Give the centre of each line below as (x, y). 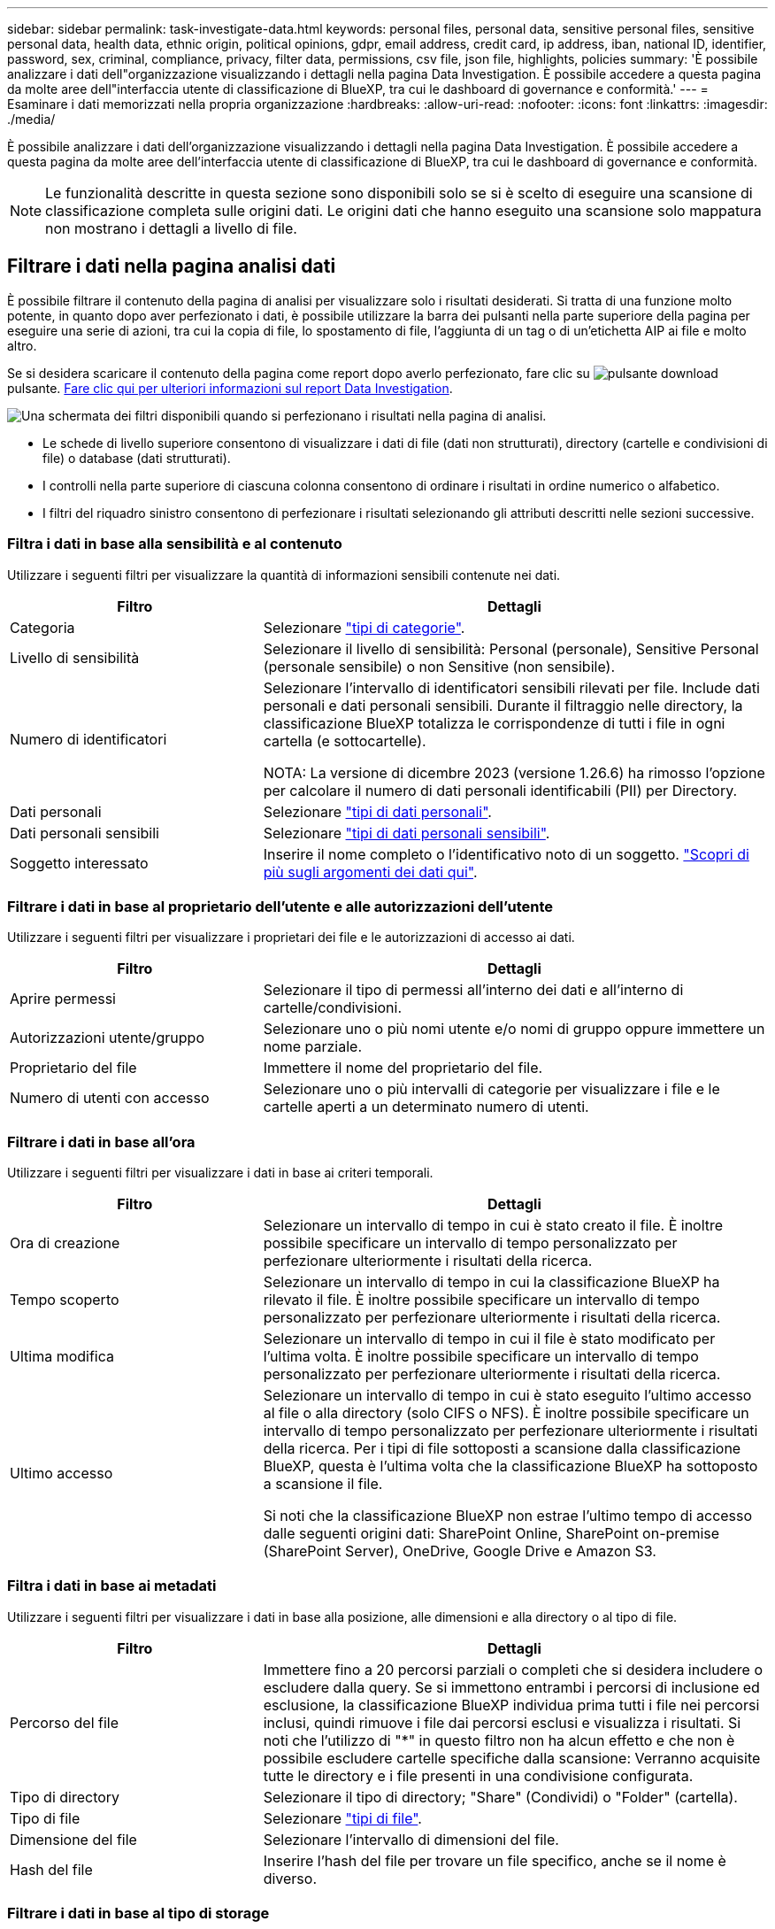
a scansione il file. (323, 1484)
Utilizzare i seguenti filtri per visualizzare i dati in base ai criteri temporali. (220, 1173)
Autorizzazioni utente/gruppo (107, 1038)
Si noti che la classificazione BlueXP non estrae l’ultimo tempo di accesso (508, 1516)
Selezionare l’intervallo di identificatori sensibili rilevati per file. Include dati (511, 687)
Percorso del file (65, 1722)
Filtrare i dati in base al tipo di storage (138, 1914)
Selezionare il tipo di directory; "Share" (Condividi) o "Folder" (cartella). (500, 1797)
